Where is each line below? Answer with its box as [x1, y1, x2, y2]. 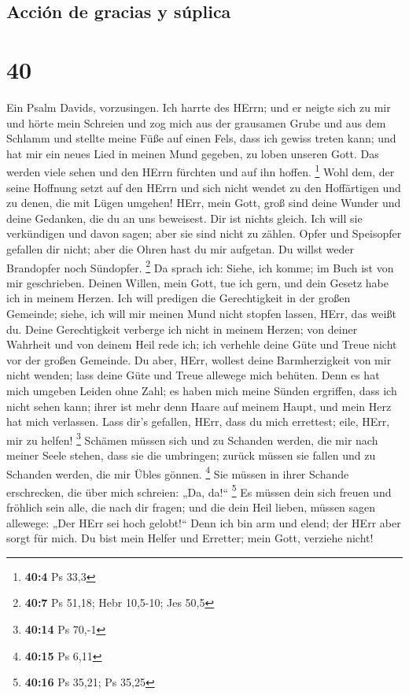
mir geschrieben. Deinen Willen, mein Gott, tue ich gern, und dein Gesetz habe [6, 274, 389, 290]
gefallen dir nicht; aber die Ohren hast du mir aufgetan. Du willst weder [6, 240, 354, 257]
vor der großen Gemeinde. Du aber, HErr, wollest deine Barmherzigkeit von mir [6, 351, 392, 368]
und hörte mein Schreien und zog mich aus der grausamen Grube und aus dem [6, 114, 386, 131]
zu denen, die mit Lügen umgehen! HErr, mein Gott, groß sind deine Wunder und [6, 194, 401, 211]
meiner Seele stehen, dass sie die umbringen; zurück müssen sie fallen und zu [6, 446, 376, 463]
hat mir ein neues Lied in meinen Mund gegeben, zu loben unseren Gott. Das [6, 145, 379, 161]
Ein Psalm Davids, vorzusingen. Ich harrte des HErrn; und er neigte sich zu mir [6, 98, 391, 115]
